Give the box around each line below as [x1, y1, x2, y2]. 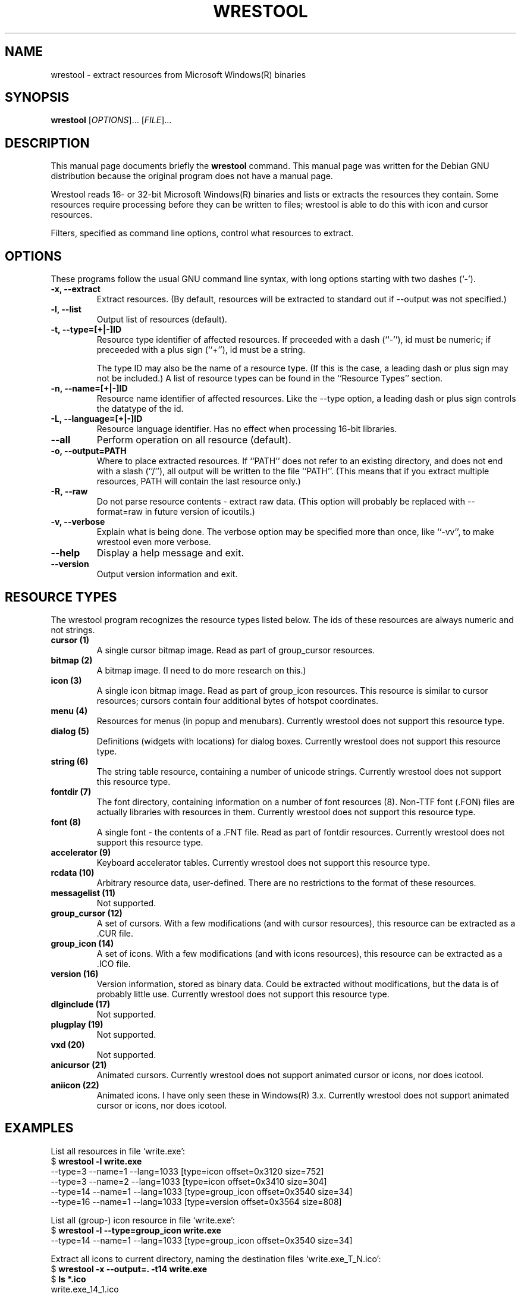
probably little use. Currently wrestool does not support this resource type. [96, 988, 390, 999]
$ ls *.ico [51, 1273, 86, 1284]
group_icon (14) [51, 938, 114, 948]
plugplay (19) [51, 1019, 103, 1029]
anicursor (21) [51, 1059, 107, 1070]
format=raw [96, 506, 143, 517]
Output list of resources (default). [96, 314, 227, 325]
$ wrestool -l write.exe [51, 1156, 142, 1166]
